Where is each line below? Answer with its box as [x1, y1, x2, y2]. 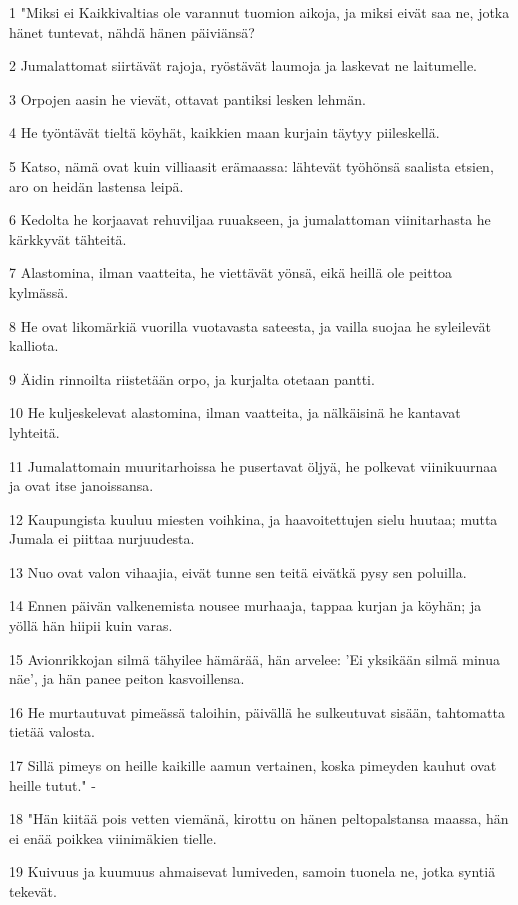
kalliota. [9, 335, 59, 356]
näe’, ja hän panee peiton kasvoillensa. [9, 668, 245, 689]
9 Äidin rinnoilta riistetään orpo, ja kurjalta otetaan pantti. [9, 368, 375, 389]
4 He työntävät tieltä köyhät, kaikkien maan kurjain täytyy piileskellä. [9, 122, 440, 143]
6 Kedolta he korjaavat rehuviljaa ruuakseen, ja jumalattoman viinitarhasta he [9, 209, 491, 230]
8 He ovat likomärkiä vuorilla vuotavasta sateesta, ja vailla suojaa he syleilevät [9, 315, 491, 336]
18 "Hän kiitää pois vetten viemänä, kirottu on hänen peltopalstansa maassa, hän [9, 808, 509, 829]
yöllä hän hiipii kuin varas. [9, 615, 173, 636]
